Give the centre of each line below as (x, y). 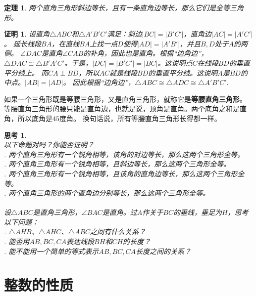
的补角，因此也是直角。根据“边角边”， (146, 53)
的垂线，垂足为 (197, 212)
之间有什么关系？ (118, 232)
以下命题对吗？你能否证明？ (49, 145)
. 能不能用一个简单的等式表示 (51, 251)
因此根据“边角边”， (104, 82)
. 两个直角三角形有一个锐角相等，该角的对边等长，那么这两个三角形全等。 (124, 154)
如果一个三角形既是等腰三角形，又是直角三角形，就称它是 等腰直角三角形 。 (125, 99)
